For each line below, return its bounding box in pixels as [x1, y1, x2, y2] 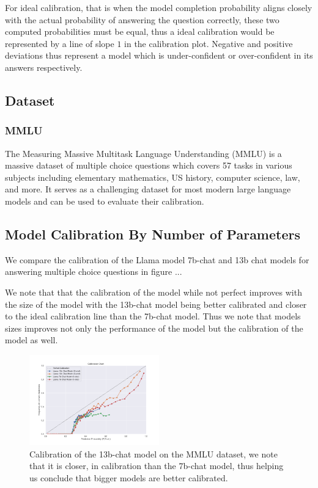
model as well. [5, 333, 58, 346]
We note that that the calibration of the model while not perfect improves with [5, 285, 302, 298]
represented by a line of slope [5, 37, 114, 49]
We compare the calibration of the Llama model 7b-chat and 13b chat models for [5, 253, 309, 266]
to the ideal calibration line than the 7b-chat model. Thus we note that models [5, 310, 301, 322]
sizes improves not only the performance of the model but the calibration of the [5, 321, 303, 334]
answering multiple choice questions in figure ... [5, 265, 182, 278]
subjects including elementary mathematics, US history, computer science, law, [5, 170, 300, 183]
